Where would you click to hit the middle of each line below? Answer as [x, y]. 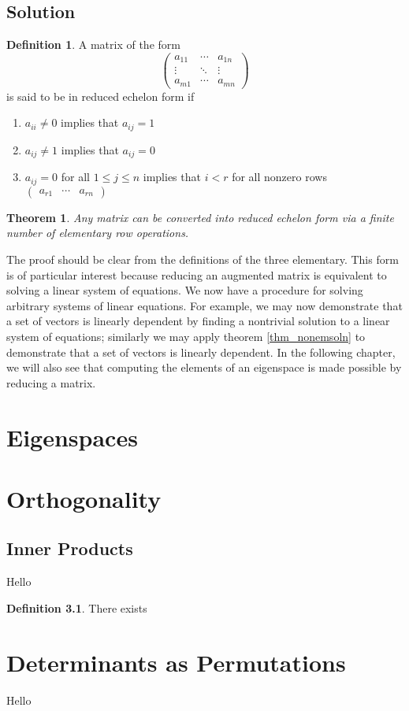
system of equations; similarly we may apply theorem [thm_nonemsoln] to [186, 336]
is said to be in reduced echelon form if [100, 96]
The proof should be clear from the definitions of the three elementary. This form [203, 259]
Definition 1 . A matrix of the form [93, 44]
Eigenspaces [72, 437]
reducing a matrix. [51, 382]
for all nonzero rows [279, 177]
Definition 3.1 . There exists [77, 607]
